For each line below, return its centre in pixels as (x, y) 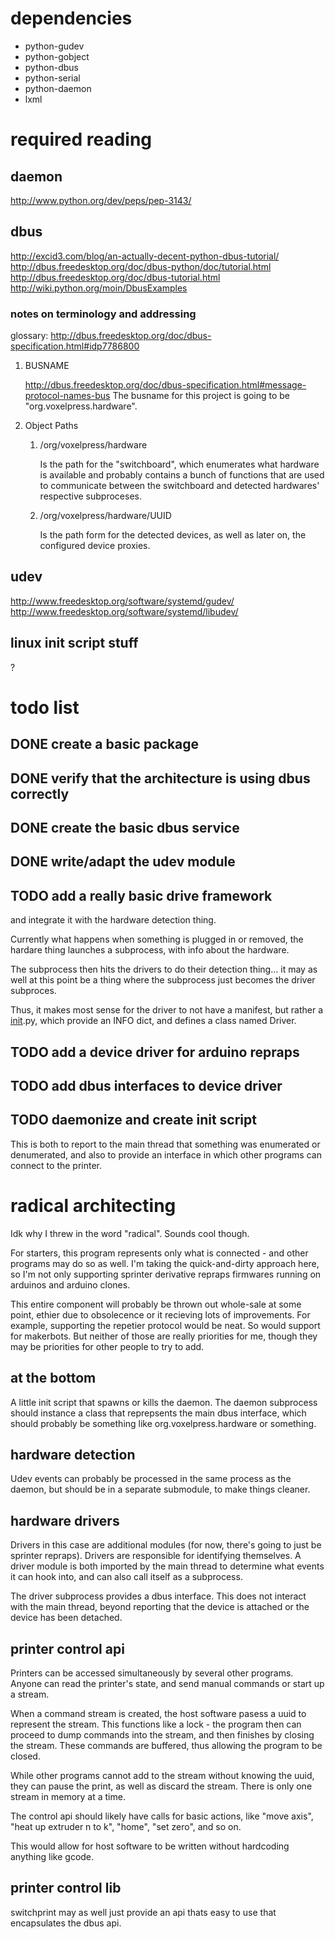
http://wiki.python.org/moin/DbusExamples (99, 288)
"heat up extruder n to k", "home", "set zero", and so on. (126, 1827)
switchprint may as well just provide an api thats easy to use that (143, 1912)
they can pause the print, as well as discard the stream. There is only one (161, 1786)
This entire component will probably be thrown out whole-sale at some (156, 1304)
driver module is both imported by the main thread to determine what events (167, 1566)
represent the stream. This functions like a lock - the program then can (156, 1724)
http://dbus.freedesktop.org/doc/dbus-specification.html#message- (165, 385)
